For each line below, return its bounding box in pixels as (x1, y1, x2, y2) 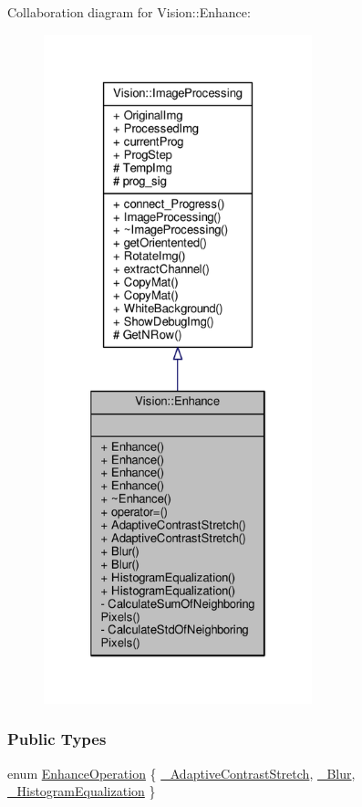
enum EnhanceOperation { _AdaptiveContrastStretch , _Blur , (7, 763, 356, 782)
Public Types (7, 728, 107, 750)
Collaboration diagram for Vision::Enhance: (7, 3, 251, 21)
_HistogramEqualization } (7, 781, 156, 801)
